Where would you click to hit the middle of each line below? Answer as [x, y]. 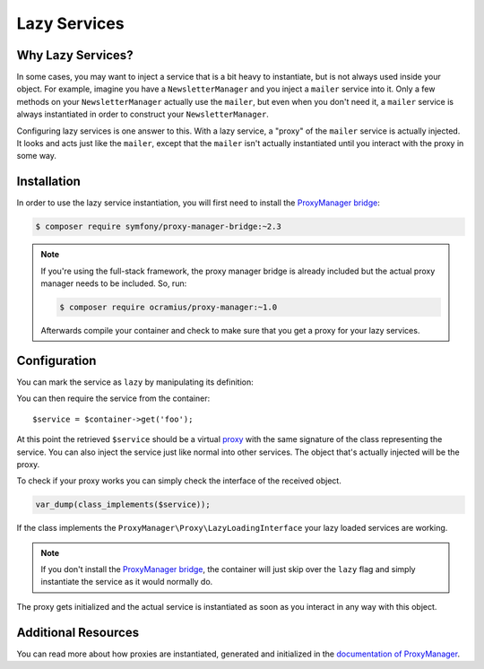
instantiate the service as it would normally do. [127, 582]
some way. [37, 156]
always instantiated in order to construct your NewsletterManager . [143, 114]
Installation [48, 182]
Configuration [56, 360]
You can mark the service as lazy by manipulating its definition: [135, 382]
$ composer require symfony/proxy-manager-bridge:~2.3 [158, 227]
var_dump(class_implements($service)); [123, 505]
